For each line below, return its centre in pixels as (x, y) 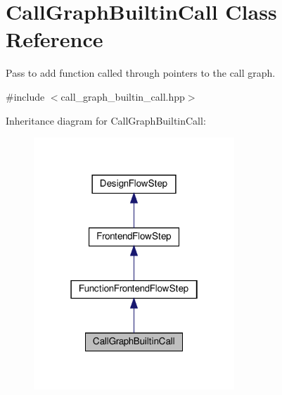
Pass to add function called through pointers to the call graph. (141, 73)
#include (25, 96)
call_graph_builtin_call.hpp (123, 96)
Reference (55, 39)
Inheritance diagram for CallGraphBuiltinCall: (106, 120)
